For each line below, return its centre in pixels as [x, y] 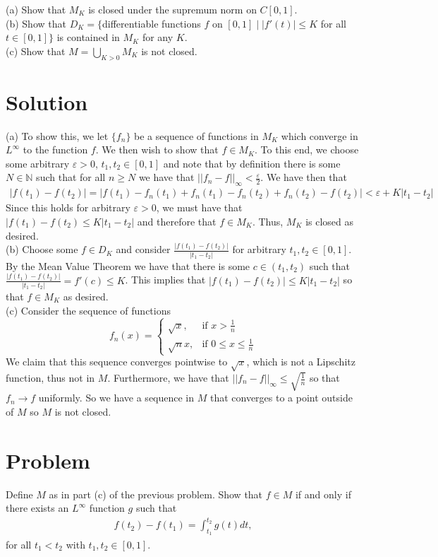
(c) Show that [36, 51]
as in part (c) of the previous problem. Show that [156, 494]
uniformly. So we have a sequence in [116, 398]
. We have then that [304, 177]
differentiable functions [151, 23]
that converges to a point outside [281, 398]
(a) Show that [36, 9]
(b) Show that [36, 23]
